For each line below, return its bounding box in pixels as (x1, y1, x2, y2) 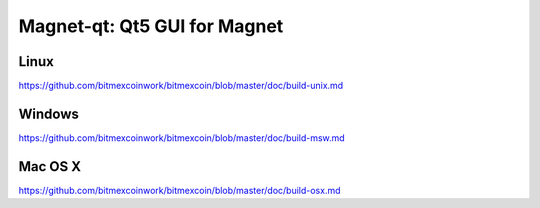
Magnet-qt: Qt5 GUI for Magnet (18, 15, 284, 37)
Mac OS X (18, 158, 82, 175)
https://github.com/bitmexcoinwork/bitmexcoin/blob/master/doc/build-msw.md (18, 131, 345, 144)
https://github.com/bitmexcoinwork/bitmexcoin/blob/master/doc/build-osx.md (18, 184, 341, 196)
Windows (18, 105, 79, 122)
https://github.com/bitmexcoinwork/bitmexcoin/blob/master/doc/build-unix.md (18, 80, 344, 92)
